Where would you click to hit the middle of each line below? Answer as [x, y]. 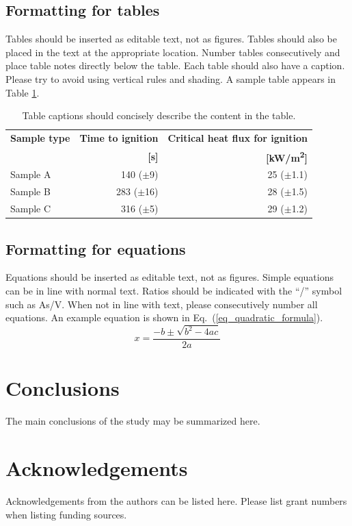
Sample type [40, 138]
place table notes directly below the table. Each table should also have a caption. [175, 65]
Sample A [31, 174]
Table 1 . [23, 92]
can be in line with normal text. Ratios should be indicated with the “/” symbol [174, 290]
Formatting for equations [96, 248]
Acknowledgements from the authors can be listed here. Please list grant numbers [176, 500]
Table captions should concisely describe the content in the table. [159, 115]
